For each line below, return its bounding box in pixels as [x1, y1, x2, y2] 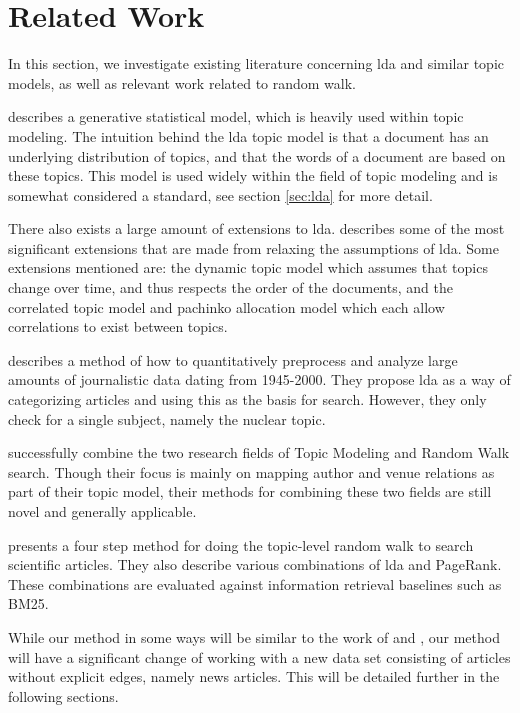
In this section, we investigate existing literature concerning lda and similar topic [8, 53, 504, 74]
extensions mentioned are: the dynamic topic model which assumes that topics [8, 257, 488, 278]
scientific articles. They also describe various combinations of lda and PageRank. [8, 554, 502, 575]
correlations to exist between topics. [8, 316, 228, 337]
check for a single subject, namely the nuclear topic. [8, 408, 326, 429]
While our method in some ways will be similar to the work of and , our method [8, 626, 500, 647]
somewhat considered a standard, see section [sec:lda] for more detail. [8, 184, 433, 205]
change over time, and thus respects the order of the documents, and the [8, 277, 453, 298]
